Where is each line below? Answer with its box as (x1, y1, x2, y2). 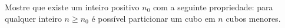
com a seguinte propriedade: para (153, 1, 273, 13)
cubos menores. (226, 12, 281, 24)
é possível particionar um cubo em (91, 12, 216, 24)
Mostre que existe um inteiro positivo (5, 1, 140, 13)
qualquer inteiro (5, 12, 62, 24)
